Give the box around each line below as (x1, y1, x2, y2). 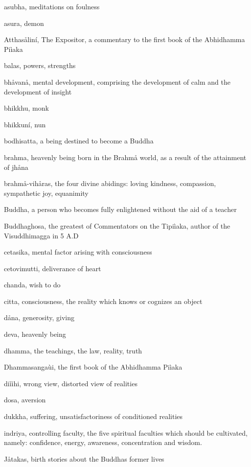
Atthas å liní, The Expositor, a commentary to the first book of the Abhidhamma (4, 34, 245, 45)
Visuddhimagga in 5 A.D (4, 230, 79, 240)
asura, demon (4, 18, 44, 28)
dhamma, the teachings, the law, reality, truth (4, 345, 142, 355)
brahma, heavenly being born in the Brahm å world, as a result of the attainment (4, 152, 247, 162)
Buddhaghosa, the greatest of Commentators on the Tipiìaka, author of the (4, 220, 230, 231)
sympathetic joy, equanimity (4, 187, 89, 198)
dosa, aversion (4, 395, 46, 405)
